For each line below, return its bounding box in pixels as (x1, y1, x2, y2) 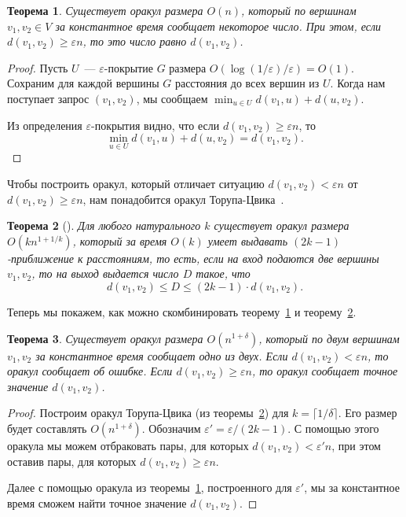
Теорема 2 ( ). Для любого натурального (7, 217, 201, 234)
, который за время (72, 232, 167, 249)
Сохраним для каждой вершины (7, 75, 159, 91)
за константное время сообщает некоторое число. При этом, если (55, 17, 382, 34)
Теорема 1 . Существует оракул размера (7, 2, 203, 18)
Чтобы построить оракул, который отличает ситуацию (7, 175, 265, 191)
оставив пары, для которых (7, 452, 137, 469)
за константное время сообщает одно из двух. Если (35, 347, 288, 364)
